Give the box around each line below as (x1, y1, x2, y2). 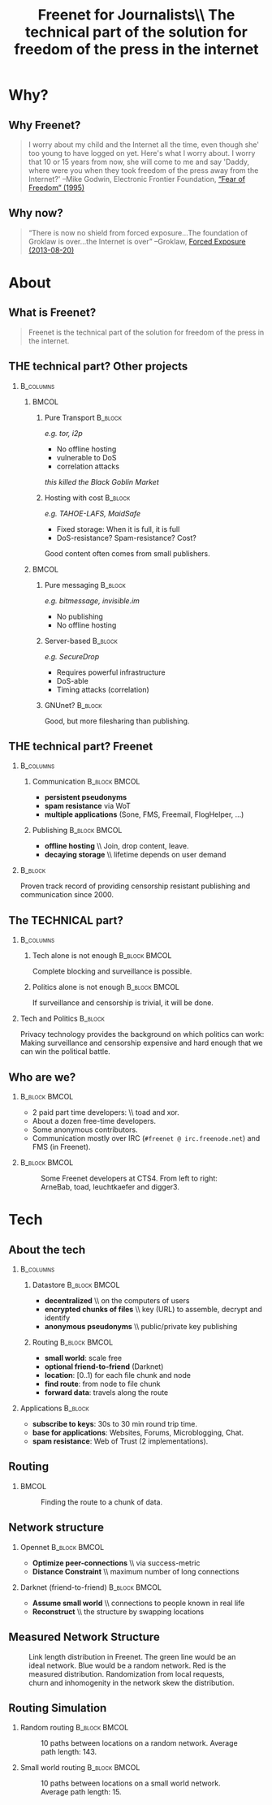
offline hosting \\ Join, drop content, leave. (44, 841, 189, 851)
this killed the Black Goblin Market (44, 477, 160, 486)
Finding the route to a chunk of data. (40, 1496, 163, 1507)
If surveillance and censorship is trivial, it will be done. (32, 998, 214, 1008)
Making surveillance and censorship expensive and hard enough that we (19, 1038, 263, 1048)
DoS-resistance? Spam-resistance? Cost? (56, 533, 196, 542)
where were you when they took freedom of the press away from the (28, 166, 259, 175)
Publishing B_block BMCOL (32, 826, 123, 836)
